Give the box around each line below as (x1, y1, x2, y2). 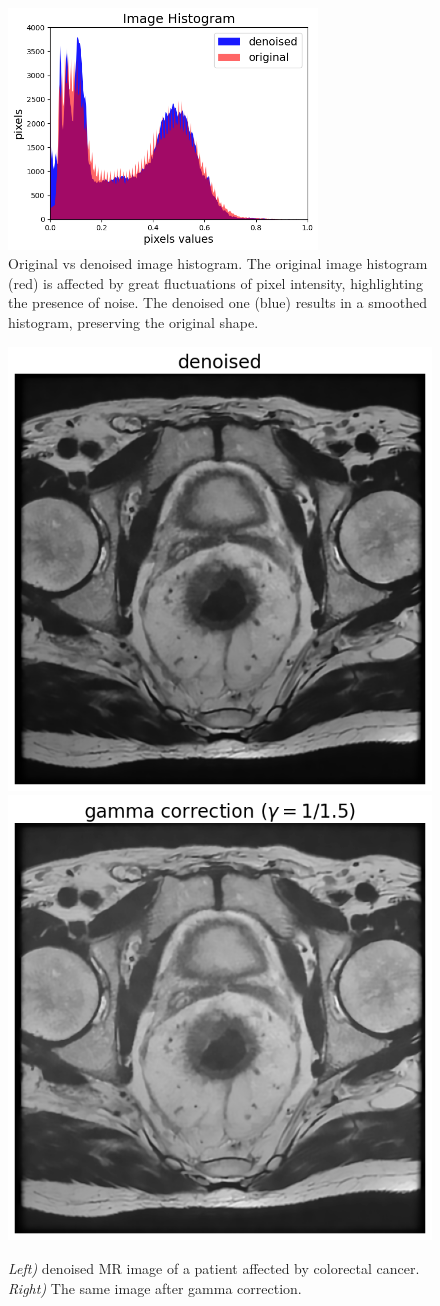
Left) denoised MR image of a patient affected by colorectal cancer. (8, 1258, 420, 1279)
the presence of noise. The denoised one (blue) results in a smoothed (8, 292, 427, 313)
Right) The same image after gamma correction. (8, 1277, 302, 1298)
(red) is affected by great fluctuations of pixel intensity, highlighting (8, 272, 423, 293)
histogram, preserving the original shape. (8, 311, 259, 332)
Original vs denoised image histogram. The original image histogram (8, 253, 428, 274)
